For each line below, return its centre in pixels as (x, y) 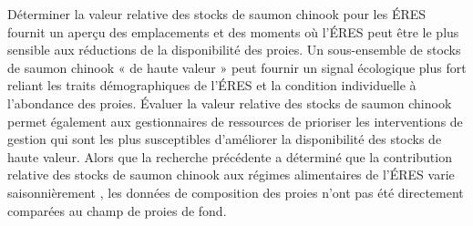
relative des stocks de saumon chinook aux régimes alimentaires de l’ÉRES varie (231, 175)
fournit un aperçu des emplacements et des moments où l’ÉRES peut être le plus (233, 31)
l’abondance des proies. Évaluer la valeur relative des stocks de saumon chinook (230, 103)
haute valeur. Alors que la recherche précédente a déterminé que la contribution (230, 156)
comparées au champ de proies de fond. (117, 210)
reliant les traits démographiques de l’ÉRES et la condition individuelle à (212, 85)
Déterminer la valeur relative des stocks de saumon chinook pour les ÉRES (217, 14)
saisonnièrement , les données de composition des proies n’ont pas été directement (236, 192)
